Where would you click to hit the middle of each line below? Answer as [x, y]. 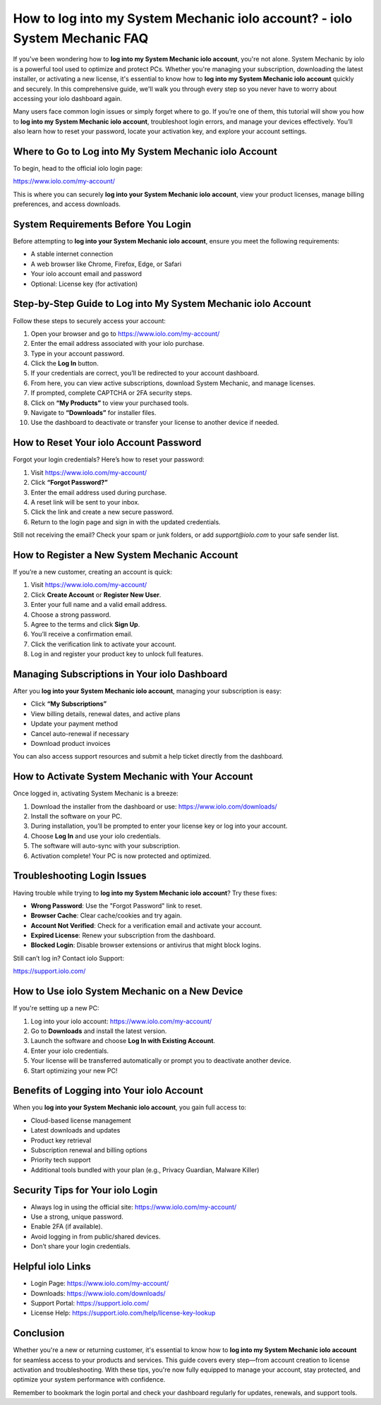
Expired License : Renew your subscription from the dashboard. [123, 936]
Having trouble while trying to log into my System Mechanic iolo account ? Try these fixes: [145, 893]
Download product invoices [71, 743]
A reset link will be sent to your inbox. [85, 502]
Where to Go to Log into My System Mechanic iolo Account [145, 151]
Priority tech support [61, 1160]
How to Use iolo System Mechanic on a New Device [128, 991]
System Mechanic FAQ [81, 38]
